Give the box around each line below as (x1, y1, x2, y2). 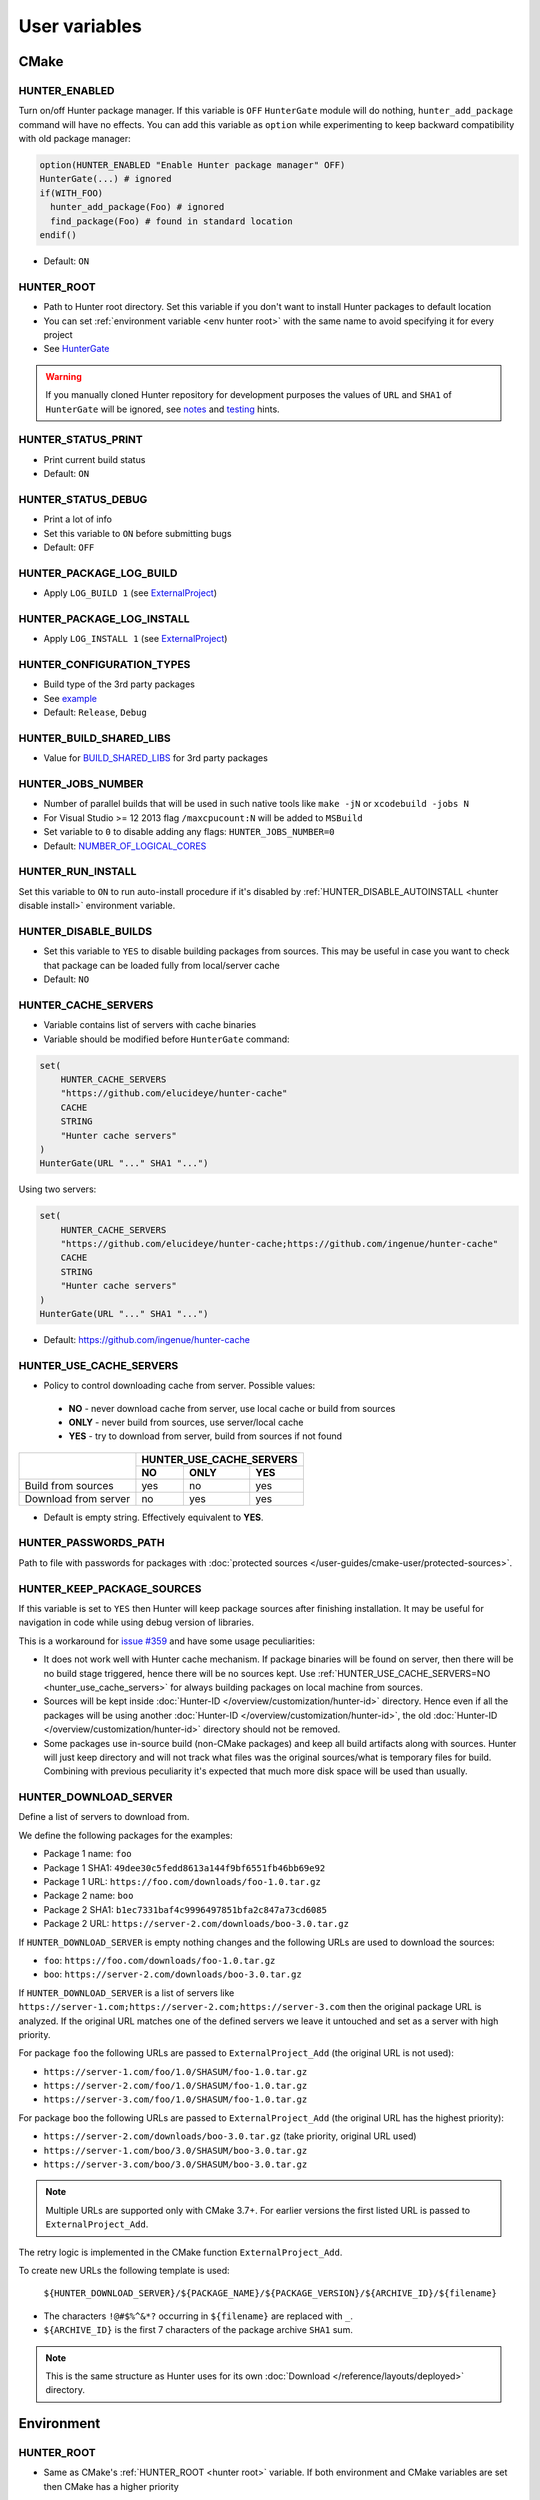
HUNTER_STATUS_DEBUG (18, 492, 148, 506)
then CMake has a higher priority (43, 2480, 179, 2492)
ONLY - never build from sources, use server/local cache (68, 1416, 304, 1428)
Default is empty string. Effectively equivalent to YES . (43, 1511, 264, 1523)
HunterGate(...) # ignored (39, 173, 172, 185)
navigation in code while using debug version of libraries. (18, 1616, 255, 1629)
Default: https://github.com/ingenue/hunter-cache (43, 1334, 250, 1345)
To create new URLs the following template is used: (18, 2264, 230, 2276)
